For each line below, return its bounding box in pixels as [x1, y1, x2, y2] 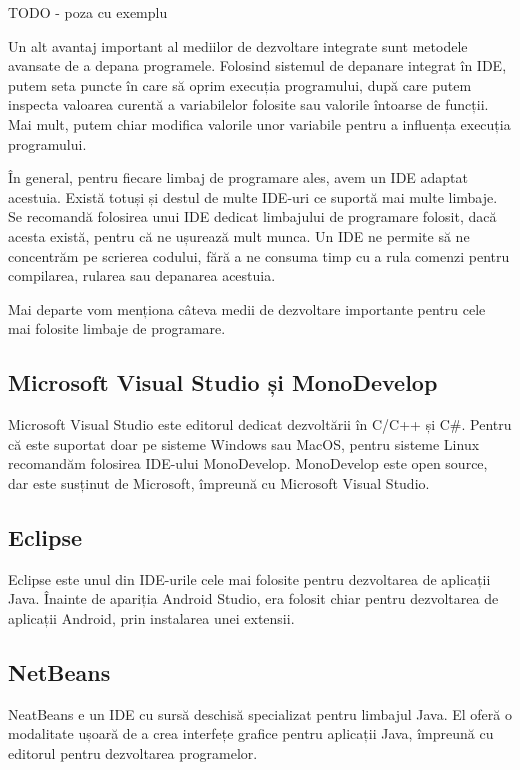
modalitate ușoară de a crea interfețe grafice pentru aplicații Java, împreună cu [8, 723, 494, 744]
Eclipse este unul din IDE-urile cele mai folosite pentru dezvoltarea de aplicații [8, 568, 491, 589]
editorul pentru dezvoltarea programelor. [8, 742, 258, 763]
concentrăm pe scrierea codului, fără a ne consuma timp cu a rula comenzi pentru [8, 245, 510, 266]
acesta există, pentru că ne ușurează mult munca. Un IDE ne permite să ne [8, 225, 470, 246]
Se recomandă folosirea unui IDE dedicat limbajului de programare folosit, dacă [8, 206, 497, 227]
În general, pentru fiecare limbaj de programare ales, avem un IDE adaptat [8, 167, 468, 188]
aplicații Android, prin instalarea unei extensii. [8, 607, 295, 628]
